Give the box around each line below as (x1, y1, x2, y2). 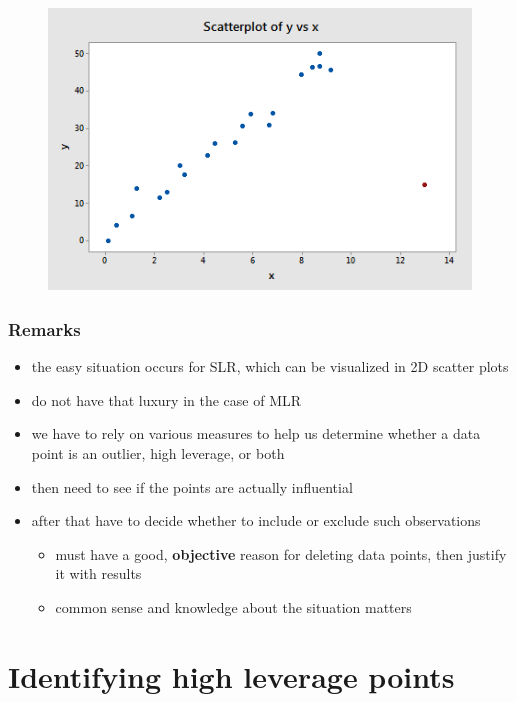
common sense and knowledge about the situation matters (55, 596, 412, 617)
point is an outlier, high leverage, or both (31, 442, 285, 463)
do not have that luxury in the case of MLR (31, 389, 302, 410)
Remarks (8, 316, 81, 341)
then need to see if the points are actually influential (31, 476, 353, 497)
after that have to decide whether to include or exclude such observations (31, 510, 481, 531)
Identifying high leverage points (8, 655, 455, 696)
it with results (55, 563, 142, 584)
